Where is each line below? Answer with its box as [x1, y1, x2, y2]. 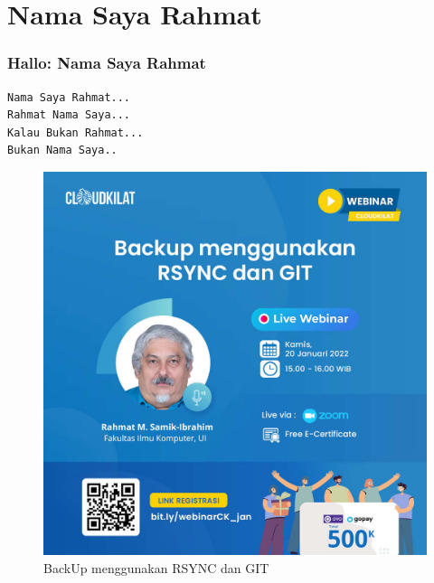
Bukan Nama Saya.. [7, 144, 118, 157]
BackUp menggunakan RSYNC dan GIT [43, 558, 269, 577]
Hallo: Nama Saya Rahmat [7, 52, 206, 74]
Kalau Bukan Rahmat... [7, 126, 144, 139]
